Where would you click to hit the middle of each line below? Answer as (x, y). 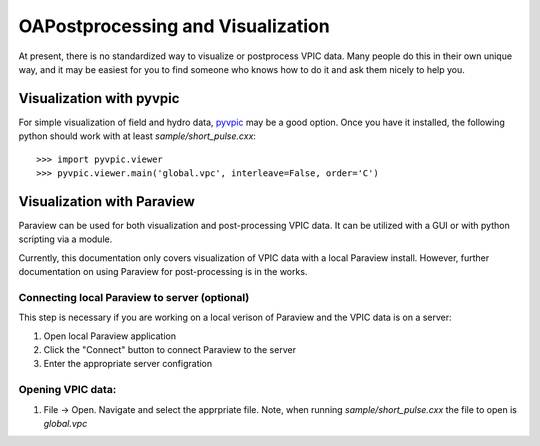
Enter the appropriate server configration (128, 364)
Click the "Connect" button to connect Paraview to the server (170, 350)
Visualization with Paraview (106, 201)
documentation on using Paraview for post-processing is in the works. (163, 272)
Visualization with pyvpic (99, 98)
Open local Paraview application (110, 336)
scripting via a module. (65, 239)
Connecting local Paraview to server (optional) (134, 297)
